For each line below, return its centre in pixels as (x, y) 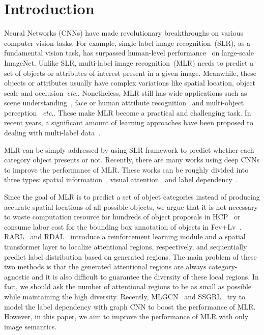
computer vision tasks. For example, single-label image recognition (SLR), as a (127, 43)
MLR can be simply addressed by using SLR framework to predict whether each (129, 149)
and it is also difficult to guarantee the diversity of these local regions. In (145, 276)
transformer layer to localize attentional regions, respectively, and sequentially (126, 246)
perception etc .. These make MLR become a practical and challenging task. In (128, 112)
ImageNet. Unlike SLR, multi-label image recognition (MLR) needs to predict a (129, 62)
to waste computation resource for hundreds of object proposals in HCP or (122, 217)
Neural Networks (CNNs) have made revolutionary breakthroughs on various (124, 33)
